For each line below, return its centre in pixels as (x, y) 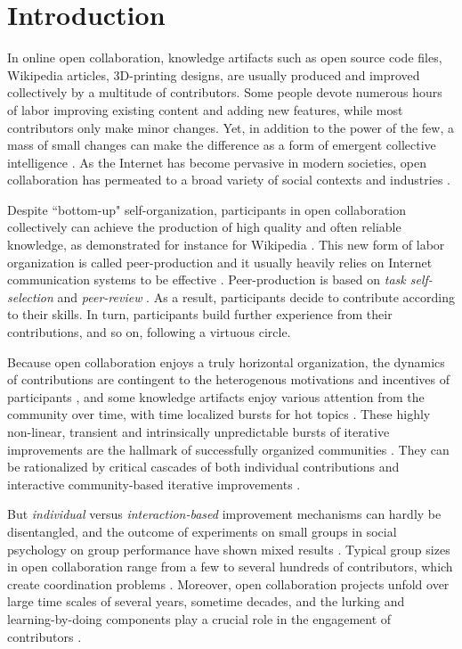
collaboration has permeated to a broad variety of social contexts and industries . (229, 180)
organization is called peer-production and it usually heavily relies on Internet (220, 262)
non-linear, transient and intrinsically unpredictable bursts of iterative (199, 431)
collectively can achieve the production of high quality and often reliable (204, 227)
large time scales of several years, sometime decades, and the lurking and (206, 601)
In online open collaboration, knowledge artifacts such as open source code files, (225, 58)
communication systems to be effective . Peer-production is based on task (207, 279)
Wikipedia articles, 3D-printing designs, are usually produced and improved (214, 74)
